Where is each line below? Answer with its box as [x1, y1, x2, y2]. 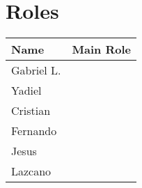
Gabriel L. [11, 62, 61, 79]
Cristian [11, 102, 51, 119]
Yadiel [11, 82, 42, 99]
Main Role [72, 41, 131, 58]
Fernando [11, 123, 57, 139]
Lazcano [11, 163, 52, 180]
